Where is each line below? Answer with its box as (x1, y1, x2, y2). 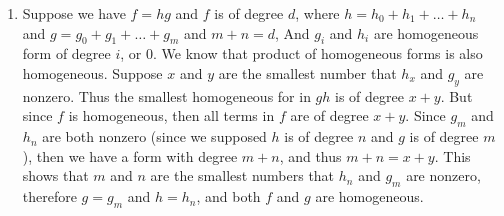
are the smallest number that (218, 62, 397, 83)
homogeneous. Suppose (22, 62, 163, 83)
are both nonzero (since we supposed (42, 126, 267, 147)
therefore (22, 186, 77, 207)
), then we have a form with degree (22, 145, 238, 166)
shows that (22, 165, 89, 186)
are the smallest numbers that (150, 165, 335, 186)
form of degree (22, 43, 111, 64)
